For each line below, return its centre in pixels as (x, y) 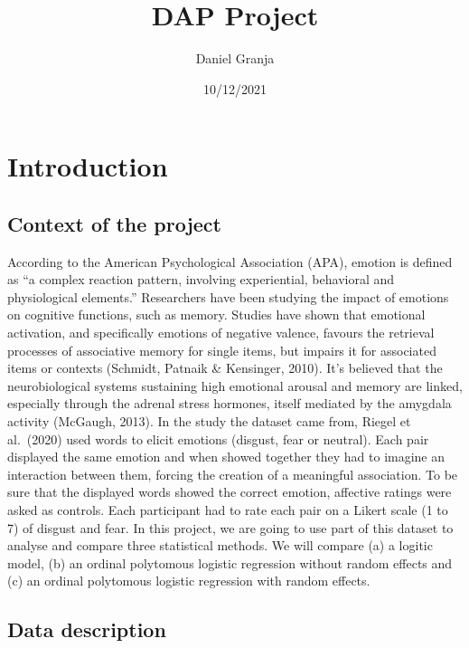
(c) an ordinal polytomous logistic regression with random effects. (189, 581)
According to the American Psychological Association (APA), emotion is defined (230, 261)
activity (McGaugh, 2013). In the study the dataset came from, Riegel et (209, 421)
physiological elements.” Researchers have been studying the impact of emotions (228, 296)
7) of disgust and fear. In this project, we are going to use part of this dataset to (230, 527)
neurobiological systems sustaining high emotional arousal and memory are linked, (235, 385)
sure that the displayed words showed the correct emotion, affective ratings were (230, 492)
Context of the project (114, 223)
